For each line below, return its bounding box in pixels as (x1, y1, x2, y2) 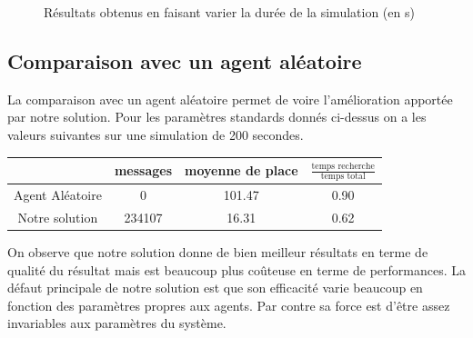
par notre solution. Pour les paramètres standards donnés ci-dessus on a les (7, 107, 427, 126)
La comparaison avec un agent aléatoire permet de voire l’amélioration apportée (7, 89, 453, 108)
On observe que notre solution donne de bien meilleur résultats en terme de (7, 243, 428, 262)
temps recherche (311, 161, 375, 171)
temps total (320, 171, 366, 181)
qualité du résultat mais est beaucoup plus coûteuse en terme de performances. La (7, 260, 466, 279)
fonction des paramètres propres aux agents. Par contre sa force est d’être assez (7, 295, 450, 314)
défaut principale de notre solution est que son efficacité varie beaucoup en (7, 278, 423, 297)
